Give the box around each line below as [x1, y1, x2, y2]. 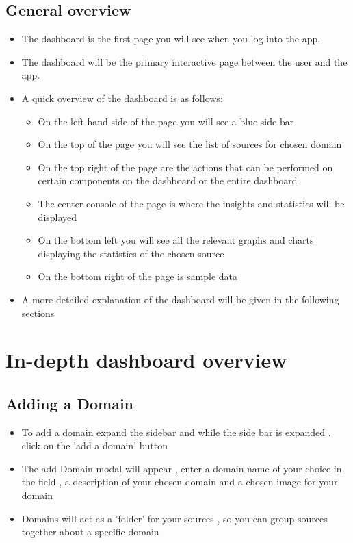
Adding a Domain [5, 392, 134, 414]
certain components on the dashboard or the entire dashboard [38, 173, 298, 188]
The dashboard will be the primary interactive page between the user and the [21, 54, 348, 68]
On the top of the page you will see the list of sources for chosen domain [38, 137, 342, 151]
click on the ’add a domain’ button [21, 438, 168, 453]
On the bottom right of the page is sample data [38, 269, 238, 283]
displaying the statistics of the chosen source [38, 246, 224, 260]
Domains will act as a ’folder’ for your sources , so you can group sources [21, 511, 328, 525]
